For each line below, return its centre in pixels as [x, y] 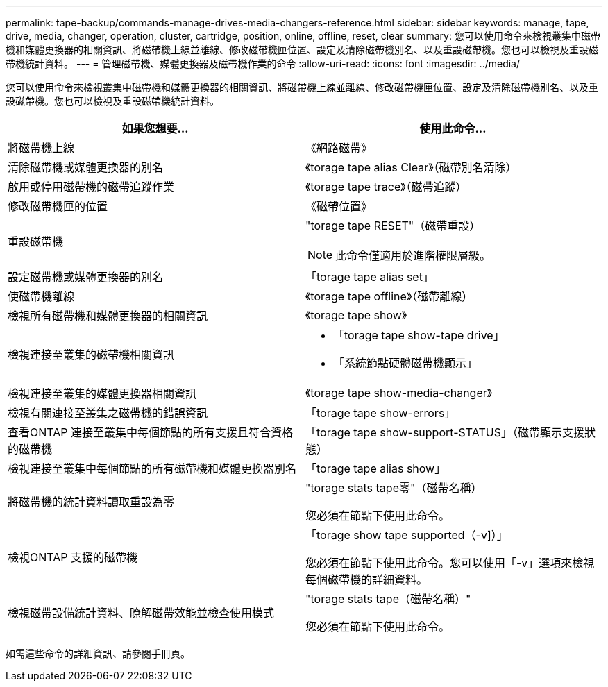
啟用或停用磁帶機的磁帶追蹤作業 [91, 187]
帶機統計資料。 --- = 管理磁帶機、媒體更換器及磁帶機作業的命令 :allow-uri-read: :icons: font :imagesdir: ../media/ [263, 63]
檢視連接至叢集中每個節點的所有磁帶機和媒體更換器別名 [152, 468]
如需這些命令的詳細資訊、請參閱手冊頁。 [98, 653]
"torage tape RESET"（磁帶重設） [393, 226]
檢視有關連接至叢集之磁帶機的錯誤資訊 [108, 413]
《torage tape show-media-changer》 [399, 393]
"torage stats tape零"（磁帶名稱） [394, 488]
